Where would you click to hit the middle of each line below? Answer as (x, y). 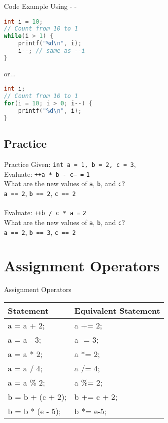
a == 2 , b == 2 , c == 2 (40, 193)
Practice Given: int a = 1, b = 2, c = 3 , (70, 164)
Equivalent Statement (117, 310)
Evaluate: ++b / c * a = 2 (45, 212)
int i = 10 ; (23, 21)
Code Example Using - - (40, 6)
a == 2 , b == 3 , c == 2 (40, 232)
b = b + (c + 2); (37, 396)
